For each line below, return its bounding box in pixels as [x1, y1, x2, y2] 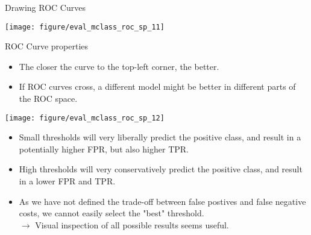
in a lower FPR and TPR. [19, 175, 116, 187]
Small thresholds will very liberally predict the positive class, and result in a [19, 131, 301, 143]
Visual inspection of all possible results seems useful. [35, 218, 229, 231]
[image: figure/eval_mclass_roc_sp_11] [5, 22, 165, 31]
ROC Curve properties [5, 40, 89, 52]
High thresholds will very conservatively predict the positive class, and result [19, 163, 303, 175]
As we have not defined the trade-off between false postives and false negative [19, 195, 306, 207]
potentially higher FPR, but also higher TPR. [19, 142, 189, 155]
